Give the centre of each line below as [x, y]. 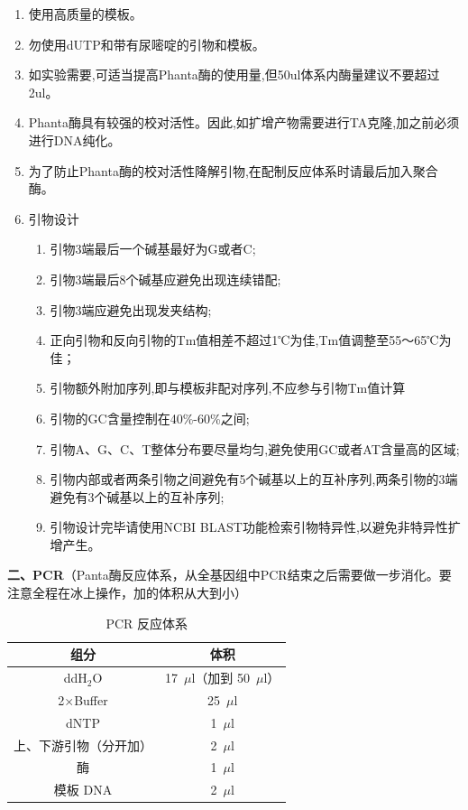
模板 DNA [83, 790]
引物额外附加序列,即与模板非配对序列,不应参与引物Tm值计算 [228, 388]
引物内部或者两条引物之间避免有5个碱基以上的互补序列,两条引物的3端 [254, 479]
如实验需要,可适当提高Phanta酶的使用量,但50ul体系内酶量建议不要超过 [234, 74]
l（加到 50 [221, 678]
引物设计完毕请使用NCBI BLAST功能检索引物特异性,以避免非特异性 [249, 527]
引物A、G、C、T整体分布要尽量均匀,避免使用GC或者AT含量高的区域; [255, 448]
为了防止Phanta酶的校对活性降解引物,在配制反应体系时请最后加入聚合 [233, 170]
